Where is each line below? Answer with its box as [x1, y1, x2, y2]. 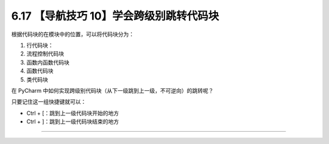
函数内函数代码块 [26, 59, 69, 66]
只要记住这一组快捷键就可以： [11, 98, 87, 106]
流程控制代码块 [26, 50, 64, 57]
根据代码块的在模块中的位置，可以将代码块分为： [11, 31, 134, 38]
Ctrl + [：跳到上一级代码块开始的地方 [26, 109, 119, 117]
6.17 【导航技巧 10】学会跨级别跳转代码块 [11, 9, 219, 23]
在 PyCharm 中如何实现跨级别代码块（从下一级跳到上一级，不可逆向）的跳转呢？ [11, 87, 214, 94]
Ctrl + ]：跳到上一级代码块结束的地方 [26, 118, 119, 125]
